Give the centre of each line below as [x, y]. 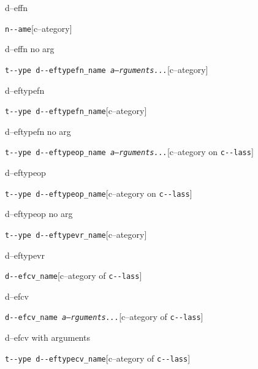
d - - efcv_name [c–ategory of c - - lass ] [74, 276]
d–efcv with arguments [47, 337]
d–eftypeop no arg [39, 214]
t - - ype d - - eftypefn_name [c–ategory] [76, 111]
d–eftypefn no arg [38, 131]
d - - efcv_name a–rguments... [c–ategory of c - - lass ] [104, 317]
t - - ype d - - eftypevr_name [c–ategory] [76, 234]
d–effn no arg [30, 49]
